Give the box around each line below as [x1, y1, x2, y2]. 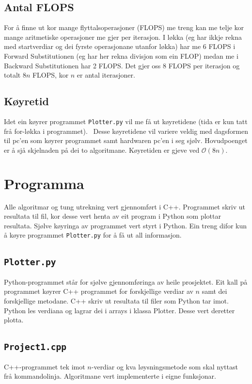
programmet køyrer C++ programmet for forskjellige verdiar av [4, 286, 193, 296]
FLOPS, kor [32, 70, 69, 80]
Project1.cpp [4, 342, 66, 352]
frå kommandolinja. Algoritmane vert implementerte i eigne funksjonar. [4, 371, 216, 381]
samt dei [202, 286, 227, 296]
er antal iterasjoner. [77, 70, 135, 80]
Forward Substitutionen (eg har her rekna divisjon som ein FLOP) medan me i [4, 50, 238, 61]
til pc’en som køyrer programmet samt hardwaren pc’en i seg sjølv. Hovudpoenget [4, 135, 248, 145]
